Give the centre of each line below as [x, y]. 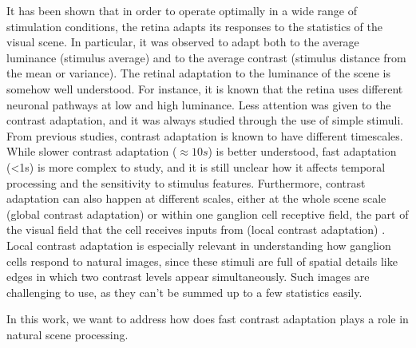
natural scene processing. [67, 334]
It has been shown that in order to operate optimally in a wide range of [182, 10]
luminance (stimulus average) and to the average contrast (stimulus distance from [206, 57]
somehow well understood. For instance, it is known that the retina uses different [205, 88]
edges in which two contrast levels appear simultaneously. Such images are [188, 277]
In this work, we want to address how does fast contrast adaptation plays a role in [208, 319]
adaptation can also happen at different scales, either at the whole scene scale [196, 198]
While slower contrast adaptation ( [92, 151]
